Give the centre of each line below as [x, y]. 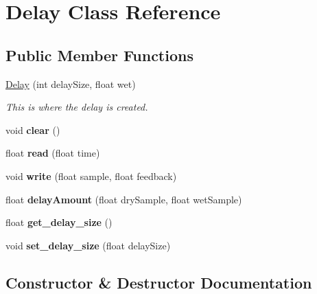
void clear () [33, 129]
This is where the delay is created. [77, 107]
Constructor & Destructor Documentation [159, 282]
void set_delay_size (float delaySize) [88, 245]
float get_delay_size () [59, 222]
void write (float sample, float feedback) [91, 176]
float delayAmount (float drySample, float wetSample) [124, 199]
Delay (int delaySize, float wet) [71, 83]
